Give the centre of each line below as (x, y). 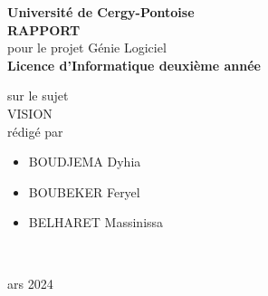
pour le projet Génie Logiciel (87, 48)
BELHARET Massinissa (96, 222)
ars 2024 (30, 283)
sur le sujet (38, 95)
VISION (30, 113)
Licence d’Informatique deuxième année (134, 65)
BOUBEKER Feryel (84, 191)
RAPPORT (44, 29)
